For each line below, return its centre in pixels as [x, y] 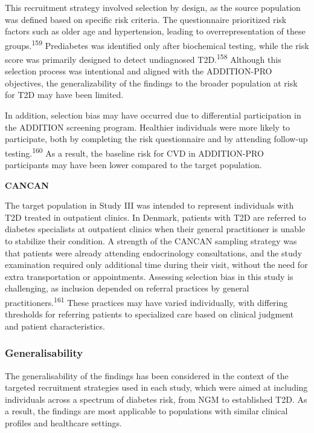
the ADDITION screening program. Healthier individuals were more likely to [148, 127]
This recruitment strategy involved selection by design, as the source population [153, 7]
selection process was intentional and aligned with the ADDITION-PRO [139, 71]
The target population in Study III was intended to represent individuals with [149, 205]
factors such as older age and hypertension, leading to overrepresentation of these [155, 31]
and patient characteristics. [55, 326]
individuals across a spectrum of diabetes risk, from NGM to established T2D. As [156, 399]
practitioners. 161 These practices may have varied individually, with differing [146, 301]
